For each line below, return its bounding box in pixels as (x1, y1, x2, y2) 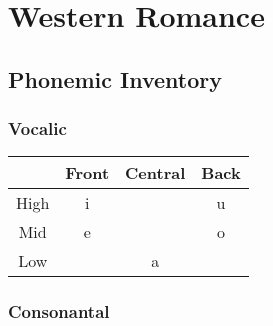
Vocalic (8, 116, 67, 141)
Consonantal (8, 299, 110, 324)
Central (125, 161, 186, 185)
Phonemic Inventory (8, 63, 223, 94)
